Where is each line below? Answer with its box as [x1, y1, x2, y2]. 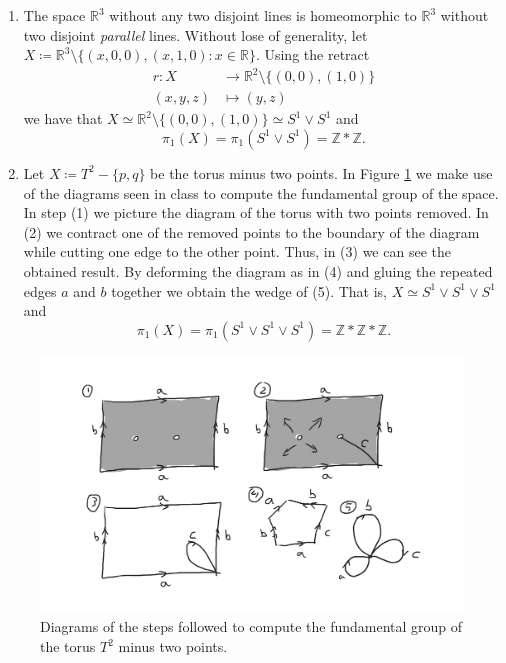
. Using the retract [255, 44, 370, 65]
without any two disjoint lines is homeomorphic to [109, 5, 417, 25]
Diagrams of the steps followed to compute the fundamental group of [40, 616, 463, 637]
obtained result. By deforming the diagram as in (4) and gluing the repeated [23, 260, 493, 281]
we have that [23, 108, 103, 129]
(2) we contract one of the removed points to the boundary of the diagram [23, 221, 480, 242]
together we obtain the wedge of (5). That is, [111, 280, 388, 301]
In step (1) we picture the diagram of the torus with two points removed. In [23, 202, 489, 223]
